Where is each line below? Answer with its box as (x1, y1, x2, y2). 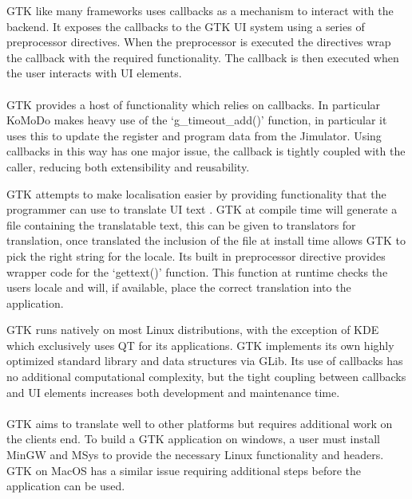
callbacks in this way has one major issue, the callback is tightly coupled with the (6, 143, 406, 159)
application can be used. (6, 477, 125, 494)
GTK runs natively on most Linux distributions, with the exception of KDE (6, 321, 379, 338)
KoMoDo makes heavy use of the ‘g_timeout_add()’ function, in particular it (6, 112, 387, 128)
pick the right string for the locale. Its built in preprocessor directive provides (6, 247, 386, 264)
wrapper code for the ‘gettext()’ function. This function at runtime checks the (6, 263, 388, 280)
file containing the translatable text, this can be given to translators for (6, 216, 356, 233)
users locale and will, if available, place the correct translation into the (6, 279, 351, 296)
